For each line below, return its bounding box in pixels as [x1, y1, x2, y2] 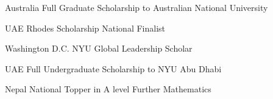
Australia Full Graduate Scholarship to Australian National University [5, 1, 268, 13]
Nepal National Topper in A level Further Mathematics [5, 83, 211, 95]
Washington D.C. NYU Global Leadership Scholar [5, 42, 193, 55]
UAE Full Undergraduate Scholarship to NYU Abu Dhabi [5, 62, 222, 75]
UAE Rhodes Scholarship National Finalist [5, 21, 166, 34]
